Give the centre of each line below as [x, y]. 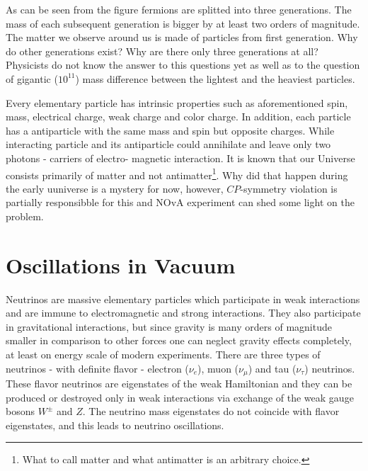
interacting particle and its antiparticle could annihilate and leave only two [168, 144]
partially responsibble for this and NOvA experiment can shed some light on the [180, 202]
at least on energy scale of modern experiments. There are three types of [163, 354]
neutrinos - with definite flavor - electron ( [97, 368]
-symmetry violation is [289, 188]
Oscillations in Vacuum [121, 265]
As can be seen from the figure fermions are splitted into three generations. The [179, 9]
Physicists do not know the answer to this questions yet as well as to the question [183, 65]
